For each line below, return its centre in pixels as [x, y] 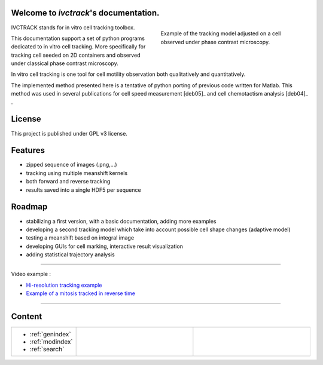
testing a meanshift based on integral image [80, 238]
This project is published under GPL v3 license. [69, 133]
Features [28, 150]
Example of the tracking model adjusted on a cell [221, 33]
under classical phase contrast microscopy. [65, 63]
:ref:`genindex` [50, 335]
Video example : [31, 274]
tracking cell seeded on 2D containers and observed [76, 55]
